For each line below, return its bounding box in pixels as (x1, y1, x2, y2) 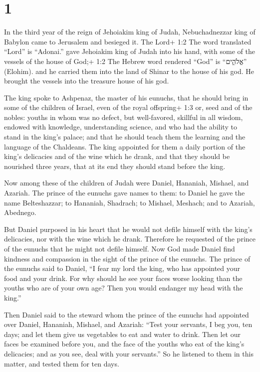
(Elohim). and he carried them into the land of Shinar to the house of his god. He (4, 65, 255, 76)
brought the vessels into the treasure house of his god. (4, 75, 169, 86)
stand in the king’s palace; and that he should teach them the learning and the (4, 131, 246, 142)
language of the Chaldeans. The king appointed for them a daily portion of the (4, 141, 246, 151)
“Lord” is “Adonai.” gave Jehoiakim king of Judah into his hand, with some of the (4, 46, 255, 56)
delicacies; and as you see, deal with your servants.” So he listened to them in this (4, 348, 254, 358)
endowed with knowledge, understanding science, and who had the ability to (4, 121, 237, 132)
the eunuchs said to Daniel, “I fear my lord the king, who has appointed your (4, 263, 241, 273)
